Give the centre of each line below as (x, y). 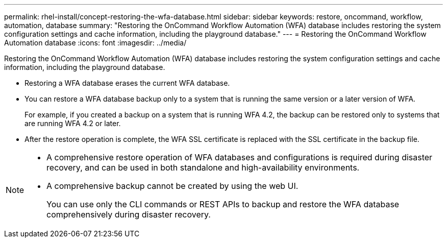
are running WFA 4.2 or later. (73, 123)
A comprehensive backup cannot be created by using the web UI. (172, 186)
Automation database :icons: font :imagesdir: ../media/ (95, 43)
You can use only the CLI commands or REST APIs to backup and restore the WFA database (223, 204)
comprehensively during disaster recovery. (129, 214)
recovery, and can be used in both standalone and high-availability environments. (203, 167)
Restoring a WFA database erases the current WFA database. (127, 83)
